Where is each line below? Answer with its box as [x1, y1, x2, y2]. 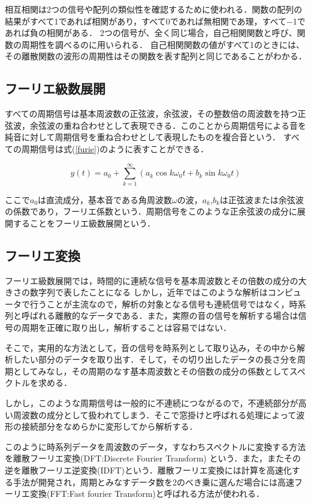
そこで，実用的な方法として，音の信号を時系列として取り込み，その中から [5, 341, 297, 354]
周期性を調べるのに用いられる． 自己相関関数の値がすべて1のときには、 [21, 38, 305, 50]
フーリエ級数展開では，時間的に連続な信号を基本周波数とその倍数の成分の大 [5, 274, 307, 286]
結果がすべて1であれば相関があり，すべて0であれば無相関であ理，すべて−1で [5, 14, 306, 27]
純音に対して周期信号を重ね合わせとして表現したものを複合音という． [5, 131, 281, 143]
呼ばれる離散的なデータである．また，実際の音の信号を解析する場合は [21, 309, 298, 322]
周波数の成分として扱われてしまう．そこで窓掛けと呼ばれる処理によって [13, 408, 297, 421]
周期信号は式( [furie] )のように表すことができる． [21, 142, 209, 155]
